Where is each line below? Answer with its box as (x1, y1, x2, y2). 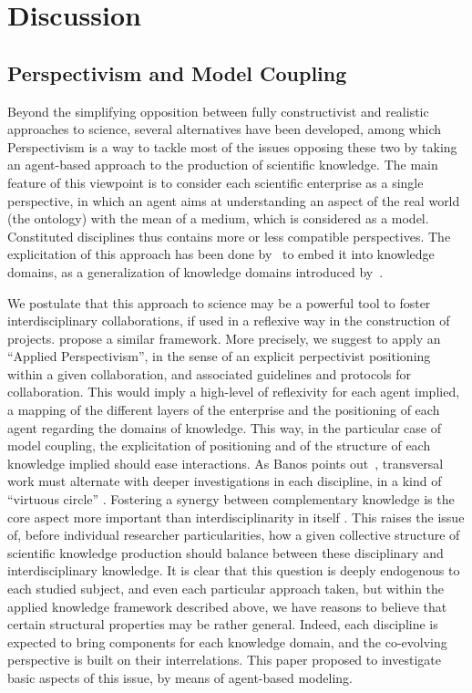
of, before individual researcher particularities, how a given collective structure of (7, 525, 460, 544)
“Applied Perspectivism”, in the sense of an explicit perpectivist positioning (7, 346, 431, 366)
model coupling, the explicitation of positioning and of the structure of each (7, 436, 431, 455)
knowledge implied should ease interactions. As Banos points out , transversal (7, 453, 444, 472)
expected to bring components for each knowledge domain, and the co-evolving (7, 632, 447, 651)
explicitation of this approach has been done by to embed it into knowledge (7, 244, 435, 264)
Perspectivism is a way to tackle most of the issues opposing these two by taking (7, 137, 457, 156)
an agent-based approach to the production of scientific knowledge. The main (7, 155, 438, 174)
